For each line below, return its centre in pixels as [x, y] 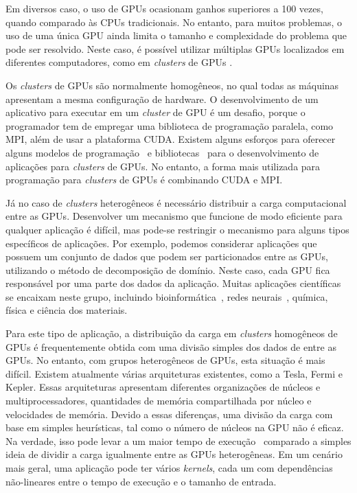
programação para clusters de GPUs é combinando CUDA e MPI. [144, 180]
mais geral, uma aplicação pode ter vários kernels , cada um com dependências [169, 468]
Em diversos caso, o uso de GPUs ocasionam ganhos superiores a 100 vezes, [164, 8]
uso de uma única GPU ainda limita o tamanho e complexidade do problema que [176, 35]
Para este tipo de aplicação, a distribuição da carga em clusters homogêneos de [172, 333]
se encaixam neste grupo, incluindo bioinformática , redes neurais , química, [167, 296]
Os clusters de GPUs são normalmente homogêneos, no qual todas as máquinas [172, 85]
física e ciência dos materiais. [67, 310]
